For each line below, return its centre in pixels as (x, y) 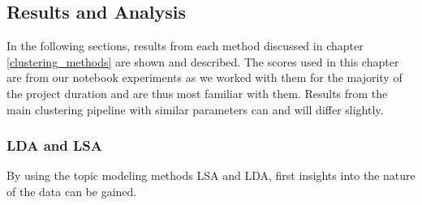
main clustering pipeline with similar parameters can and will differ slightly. (195, 109)
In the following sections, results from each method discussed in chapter (185, 46)
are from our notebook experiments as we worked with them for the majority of (205, 77)
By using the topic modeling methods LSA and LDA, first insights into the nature (211, 175)
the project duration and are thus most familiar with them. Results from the (197, 93)
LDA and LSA (55, 145)
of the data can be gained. (72, 191)
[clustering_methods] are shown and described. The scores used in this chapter (203, 61)
